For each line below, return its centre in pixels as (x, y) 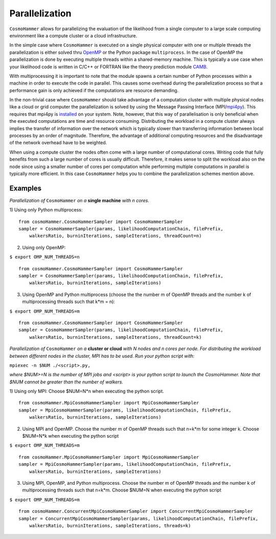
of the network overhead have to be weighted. (58, 143)
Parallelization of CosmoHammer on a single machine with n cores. (79, 200)
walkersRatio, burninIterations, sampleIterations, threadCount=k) (115, 337)
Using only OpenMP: (44, 247)
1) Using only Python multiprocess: (46, 210)
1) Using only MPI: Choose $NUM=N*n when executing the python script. (87, 391)
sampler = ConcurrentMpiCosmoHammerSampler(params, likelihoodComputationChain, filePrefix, (139, 519)
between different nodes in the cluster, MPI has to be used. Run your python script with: (102, 356)
